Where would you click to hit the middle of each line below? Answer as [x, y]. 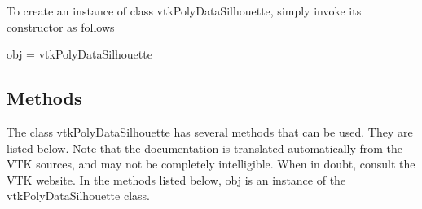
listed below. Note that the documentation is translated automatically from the [205, 148]
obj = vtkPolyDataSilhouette [79, 54]
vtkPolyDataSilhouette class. [78, 196]
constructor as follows [61, 26]
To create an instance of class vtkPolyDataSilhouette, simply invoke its [184, 11]
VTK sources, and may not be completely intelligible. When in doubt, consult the [211, 164]
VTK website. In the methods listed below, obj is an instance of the [176, 179]
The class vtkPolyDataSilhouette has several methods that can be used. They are [210, 131]
